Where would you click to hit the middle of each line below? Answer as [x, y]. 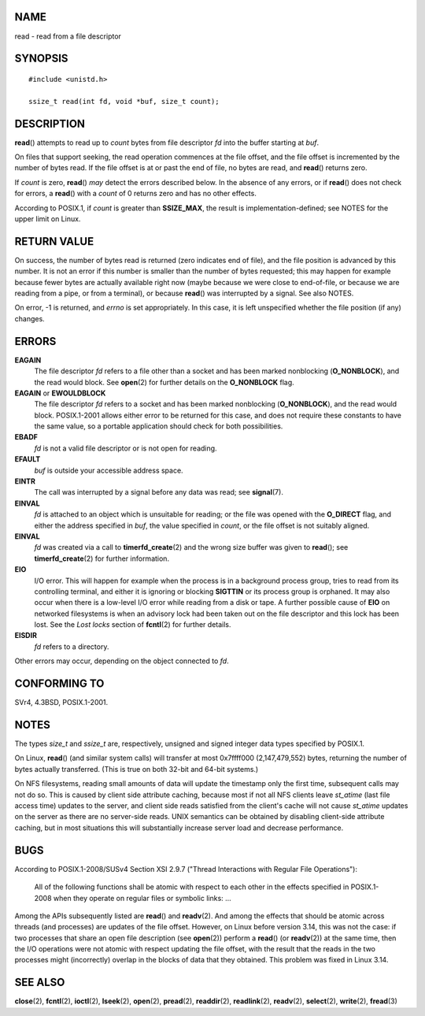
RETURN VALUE [54, 241]
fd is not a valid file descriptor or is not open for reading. [126, 448]
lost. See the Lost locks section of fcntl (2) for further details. [133, 625]
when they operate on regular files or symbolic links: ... [142, 898]
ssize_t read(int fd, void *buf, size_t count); [124, 101]
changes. [30, 318]
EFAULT [28, 459]
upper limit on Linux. [48, 219]
